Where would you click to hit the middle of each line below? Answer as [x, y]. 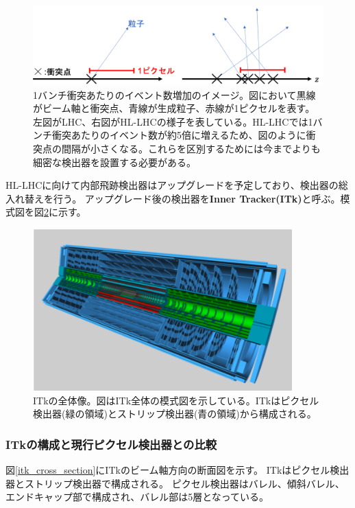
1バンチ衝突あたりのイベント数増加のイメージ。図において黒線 [174, 94]
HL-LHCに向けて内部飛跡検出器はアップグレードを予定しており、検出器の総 [177, 185]
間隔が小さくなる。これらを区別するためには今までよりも [191, 148]
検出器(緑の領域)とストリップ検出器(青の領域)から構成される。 [175, 414]
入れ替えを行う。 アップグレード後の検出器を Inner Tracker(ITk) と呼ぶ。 [173, 198]
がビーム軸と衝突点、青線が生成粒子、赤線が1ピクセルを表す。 [174, 108]
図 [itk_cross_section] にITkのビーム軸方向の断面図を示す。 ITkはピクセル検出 [177, 470]
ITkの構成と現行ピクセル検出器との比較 [111, 444]
